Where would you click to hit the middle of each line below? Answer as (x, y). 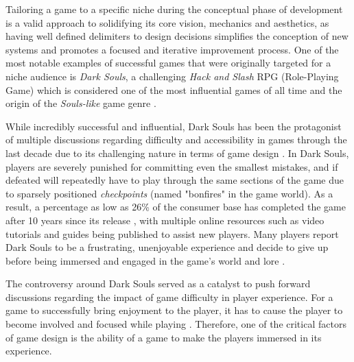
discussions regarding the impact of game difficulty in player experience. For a (169, 297)
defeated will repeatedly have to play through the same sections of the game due (175, 180)
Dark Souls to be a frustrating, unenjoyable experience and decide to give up (167, 247)
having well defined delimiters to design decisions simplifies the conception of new (177, 36)
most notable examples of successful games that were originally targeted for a (168, 63)
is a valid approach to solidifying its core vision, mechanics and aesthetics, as (167, 22)
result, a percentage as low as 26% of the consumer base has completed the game (176, 207)
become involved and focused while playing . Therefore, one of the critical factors (176, 324)
